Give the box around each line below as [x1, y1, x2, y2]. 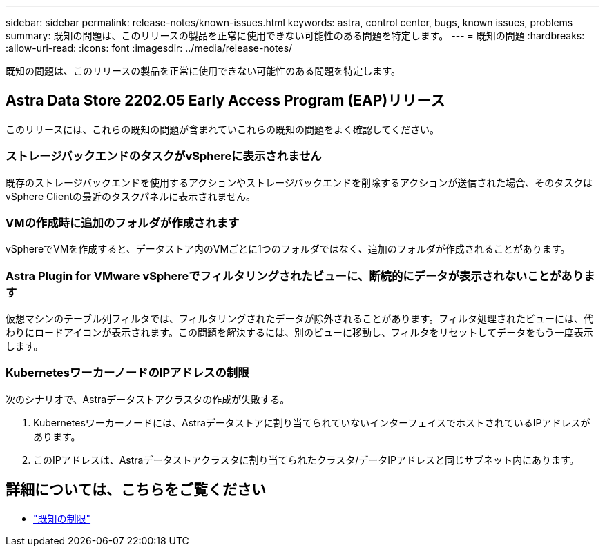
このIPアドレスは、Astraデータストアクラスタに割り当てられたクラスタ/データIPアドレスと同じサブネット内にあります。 [33, 453, 579, 466]
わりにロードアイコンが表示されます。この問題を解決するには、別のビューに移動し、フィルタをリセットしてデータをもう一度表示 [6, 326, 593, 339]
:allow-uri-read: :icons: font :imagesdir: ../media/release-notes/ [6, 42, 293, 54]
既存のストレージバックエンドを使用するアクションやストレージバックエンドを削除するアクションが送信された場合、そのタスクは [6, 176, 593, 188]
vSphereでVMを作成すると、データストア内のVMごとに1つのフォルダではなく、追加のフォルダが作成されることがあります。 [6, 243, 570, 255]
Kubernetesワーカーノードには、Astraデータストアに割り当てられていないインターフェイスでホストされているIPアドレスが [33, 416, 590, 428]
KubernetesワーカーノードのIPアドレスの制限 [6, 366, 249, 380]
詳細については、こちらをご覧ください [6, 481, 266, 499]
